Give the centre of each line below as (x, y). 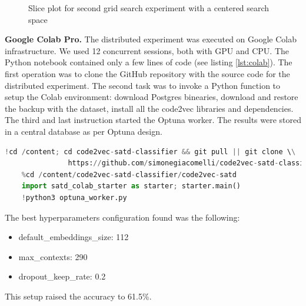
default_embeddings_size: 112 (74, 237)
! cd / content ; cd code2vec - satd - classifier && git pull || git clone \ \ (150, 152)
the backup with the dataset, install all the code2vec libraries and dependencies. (149, 108)
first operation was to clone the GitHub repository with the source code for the (147, 73)
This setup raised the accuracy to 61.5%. (78, 296)
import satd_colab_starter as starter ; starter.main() (131, 186)
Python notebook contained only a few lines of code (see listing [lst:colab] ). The (149, 62)
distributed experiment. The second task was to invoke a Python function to (143, 85)
